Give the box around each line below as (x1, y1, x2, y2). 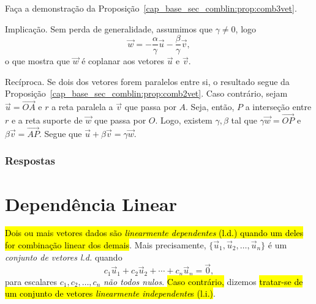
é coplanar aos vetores (81, 54, 165, 67)
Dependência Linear (5, 191, 177, 216)
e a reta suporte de (11, 114, 83, 127)
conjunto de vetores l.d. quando (5, 250, 122, 263)
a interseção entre (245, 100, 312, 113)
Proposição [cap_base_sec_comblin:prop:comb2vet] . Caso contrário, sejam (5, 87, 288, 100)
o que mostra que (5, 54, 70, 67)
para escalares (5, 275, 57, 287)
